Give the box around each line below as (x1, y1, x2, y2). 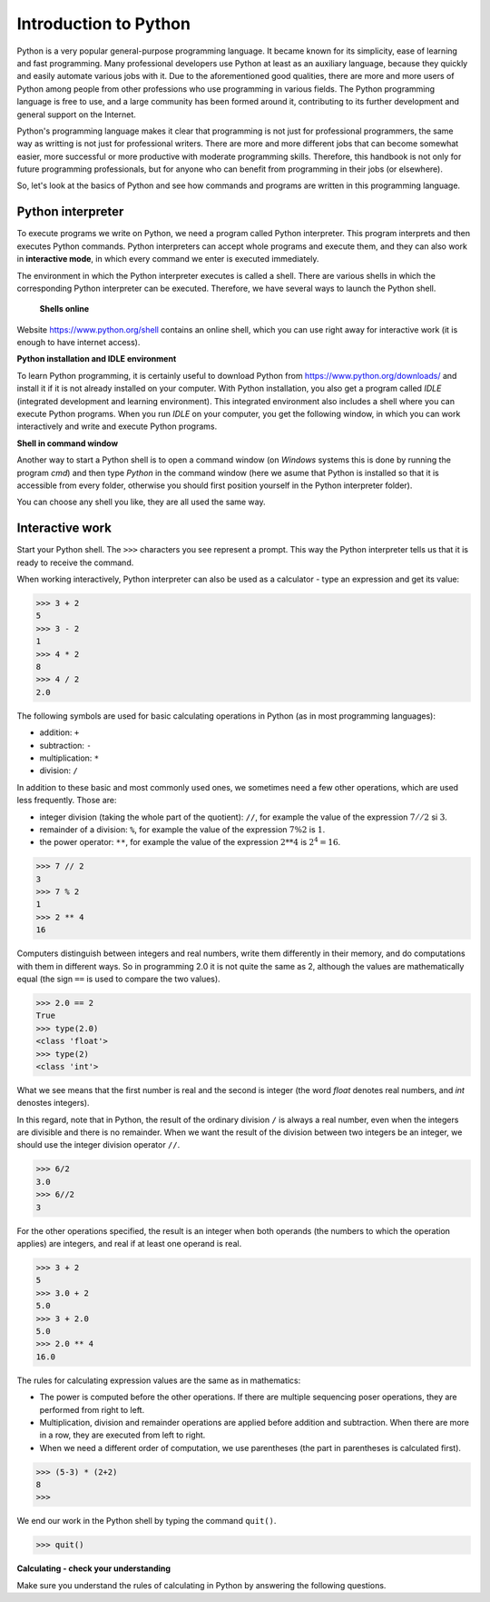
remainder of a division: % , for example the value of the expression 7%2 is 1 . (39, 823, 326, 835)
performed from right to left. (39, 1404, 145, 1415)
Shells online (39, 303, 90, 314)
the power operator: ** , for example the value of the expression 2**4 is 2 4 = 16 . (39, 836, 341, 848)
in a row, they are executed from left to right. (39, 1429, 206, 1440)
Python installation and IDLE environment (16, 353, 177, 364)
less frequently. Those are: (16, 795, 117, 806)
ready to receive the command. (16, 557, 134, 568)
